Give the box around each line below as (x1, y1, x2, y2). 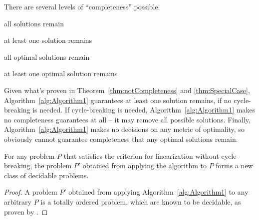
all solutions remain (4, 18, 64, 28)
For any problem (4, 150, 55, 161)
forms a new (216, 160, 253, 171)
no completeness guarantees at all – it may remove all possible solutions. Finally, (4, 114, 251, 124)
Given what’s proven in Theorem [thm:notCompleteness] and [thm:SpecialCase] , (4, 85, 250, 95)
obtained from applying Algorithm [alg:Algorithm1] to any (68, 187, 249, 197)
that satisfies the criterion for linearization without (63, 150, 219, 161)
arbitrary (4, 196, 31, 207)
